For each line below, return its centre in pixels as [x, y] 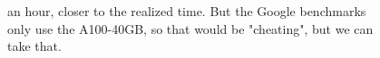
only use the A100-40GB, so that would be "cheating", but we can [190, 28]
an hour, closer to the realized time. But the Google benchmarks [187, 11]
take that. [34, 46]
